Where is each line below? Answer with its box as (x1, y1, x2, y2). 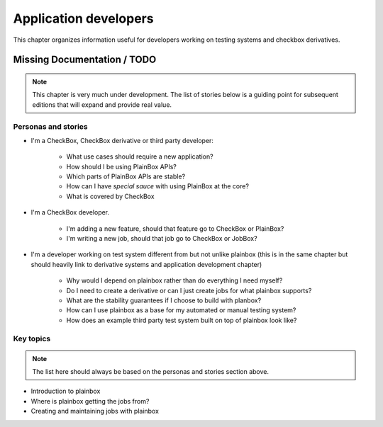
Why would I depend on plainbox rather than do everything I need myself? (66, 276, 283, 285)
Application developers (13, 11, 154, 26)
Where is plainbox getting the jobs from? (30, 397, 150, 405)
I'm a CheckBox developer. (30, 208, 110, 217)
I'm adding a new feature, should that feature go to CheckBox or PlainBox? (66, 224, 284, 233)
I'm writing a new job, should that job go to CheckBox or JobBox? (66, 234, 258, 242)
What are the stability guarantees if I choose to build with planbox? (66, 296, 262, 304)
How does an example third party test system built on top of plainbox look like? (66, 316, 297, 324)
